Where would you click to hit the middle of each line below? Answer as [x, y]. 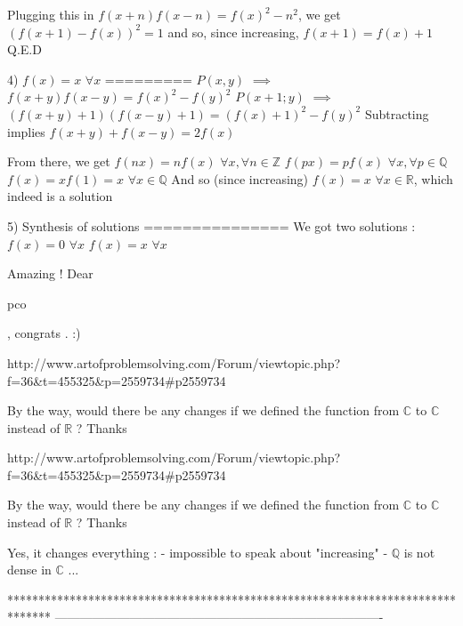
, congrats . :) [44, 333]
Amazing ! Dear [50, 273]
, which [433, 178]
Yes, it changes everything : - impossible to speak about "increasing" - [198, 552]
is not [419, 552]
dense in [29, 570]
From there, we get [59, 161]
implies [26, 131]
